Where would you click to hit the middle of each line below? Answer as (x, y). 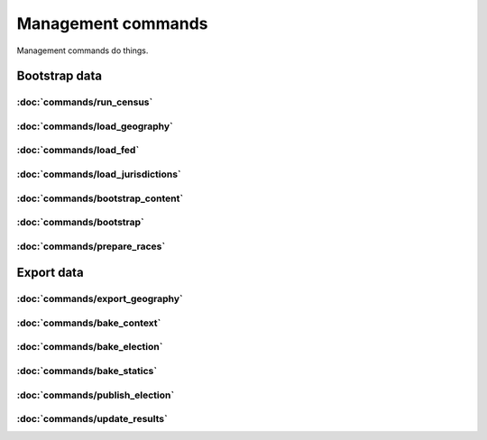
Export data (51, 273)
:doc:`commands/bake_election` (90, 347)
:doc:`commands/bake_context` (89, 323)
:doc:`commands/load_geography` (95, 126)
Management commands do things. (83, 50)
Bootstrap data (60, 76)
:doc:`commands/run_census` (85, 102)
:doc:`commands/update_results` (92, 419)
